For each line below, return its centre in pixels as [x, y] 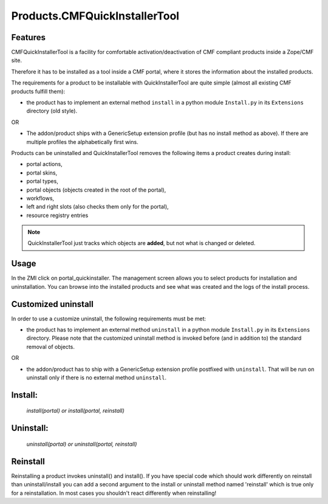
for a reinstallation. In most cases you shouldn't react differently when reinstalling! [114, 493]
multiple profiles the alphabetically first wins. [83, 142]
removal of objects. [51, 347]
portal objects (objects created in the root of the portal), [96, 190]
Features [28, 37]
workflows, [40, 198]
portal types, [43, 181]
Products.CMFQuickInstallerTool [95, 16]
